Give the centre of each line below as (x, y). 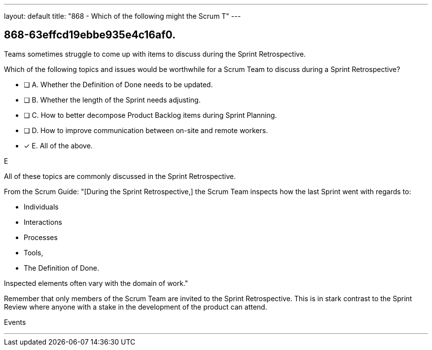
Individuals (41, 207)
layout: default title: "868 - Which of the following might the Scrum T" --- (123, 16)
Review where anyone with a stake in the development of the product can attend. (136, 307)
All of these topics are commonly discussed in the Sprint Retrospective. (120, 176)
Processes (41, 237)
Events (15, 322)
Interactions (43, 222)
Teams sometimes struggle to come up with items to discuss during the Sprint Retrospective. (155, 54)
